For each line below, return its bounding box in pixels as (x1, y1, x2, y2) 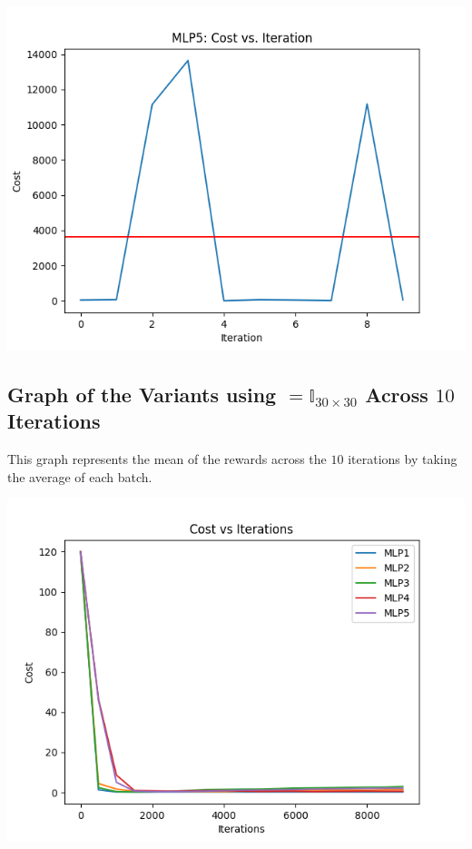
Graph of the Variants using (7, 380, 277, 408)
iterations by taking (348, 449, 457, 469)
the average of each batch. (7, 467, 152, 486)
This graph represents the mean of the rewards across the (7, 449, 327, 469)
